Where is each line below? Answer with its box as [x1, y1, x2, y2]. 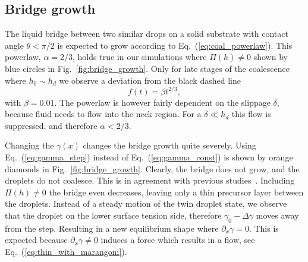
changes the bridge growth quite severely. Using [83, 139, 256, 151]
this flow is [231, 108, 271, 120]
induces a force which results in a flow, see [100, 233, 255, 246]
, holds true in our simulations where [73, 50, 207, 63]
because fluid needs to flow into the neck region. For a [5, 108, 202, 120]
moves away [256, 209, 299, 222]
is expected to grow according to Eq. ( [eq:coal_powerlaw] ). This [57, 39, 293, 51]
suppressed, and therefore [5, 119, 98, 131]
